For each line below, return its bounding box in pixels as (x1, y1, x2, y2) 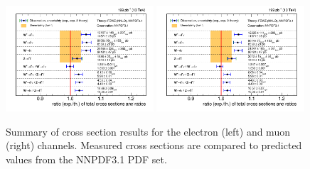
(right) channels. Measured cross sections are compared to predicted (6, 138, 302, 153)
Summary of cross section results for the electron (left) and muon (6, 124, 290, 138)
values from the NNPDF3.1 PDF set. (6, 152, 167, 167)
